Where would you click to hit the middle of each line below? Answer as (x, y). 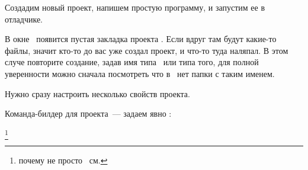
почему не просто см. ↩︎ (63, 160)
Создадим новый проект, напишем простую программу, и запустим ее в (135, 7)
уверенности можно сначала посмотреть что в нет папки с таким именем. (140, 73)
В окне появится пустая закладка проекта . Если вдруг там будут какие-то (141, 39)
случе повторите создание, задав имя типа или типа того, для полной (132, 62)
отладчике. (24, 19)
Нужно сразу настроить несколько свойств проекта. (97, 93)
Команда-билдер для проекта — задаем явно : (88, 113)
